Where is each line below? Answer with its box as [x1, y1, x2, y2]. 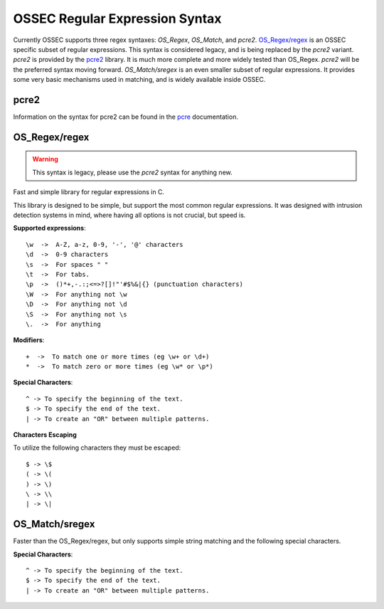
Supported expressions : [13, 224, 86, 233]
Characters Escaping [13, 430, 78, 439]
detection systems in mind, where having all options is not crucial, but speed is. [13, 211, 246, 219]
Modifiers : [13, 336, 45, 344]
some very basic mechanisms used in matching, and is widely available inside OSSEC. [13, 75, 266, 84]
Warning [32, 155, 58, 164]
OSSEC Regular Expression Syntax [13, 11, 222, 26]
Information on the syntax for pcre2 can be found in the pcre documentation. [13, 112, 238, 121]
